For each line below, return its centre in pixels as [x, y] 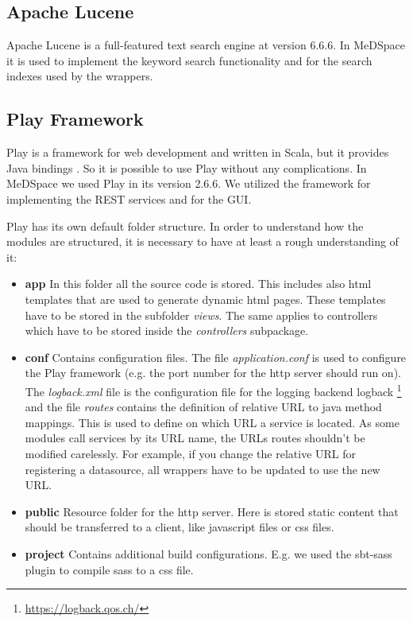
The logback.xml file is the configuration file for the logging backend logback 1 [213, 390]
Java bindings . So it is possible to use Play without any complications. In [187, 167]
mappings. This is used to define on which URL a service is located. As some [212, 422]
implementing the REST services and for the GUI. [129, 198]
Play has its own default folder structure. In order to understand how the [185, 225]
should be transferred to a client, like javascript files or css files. [179, 527]
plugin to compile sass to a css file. [109, 569]
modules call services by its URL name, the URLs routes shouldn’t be [195, 438]
